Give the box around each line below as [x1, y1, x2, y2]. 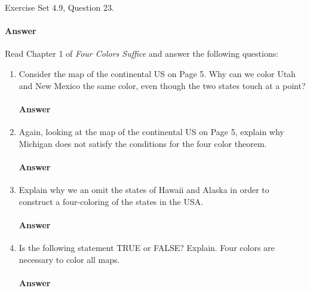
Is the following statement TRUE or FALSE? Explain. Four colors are [19, 241, 275, 253]
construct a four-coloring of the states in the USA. [19, 195, 204, 207]
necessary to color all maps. [19, 253, 120, 265]
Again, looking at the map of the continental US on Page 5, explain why [19, 125, 284, 137]
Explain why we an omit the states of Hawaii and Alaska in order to [19, 183, 269, 195]
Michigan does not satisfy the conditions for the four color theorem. [19, 137, 267, 149]
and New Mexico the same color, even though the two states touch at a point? [19, 79, 306, 91]
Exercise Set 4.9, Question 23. [5, 1, 114, 13]
